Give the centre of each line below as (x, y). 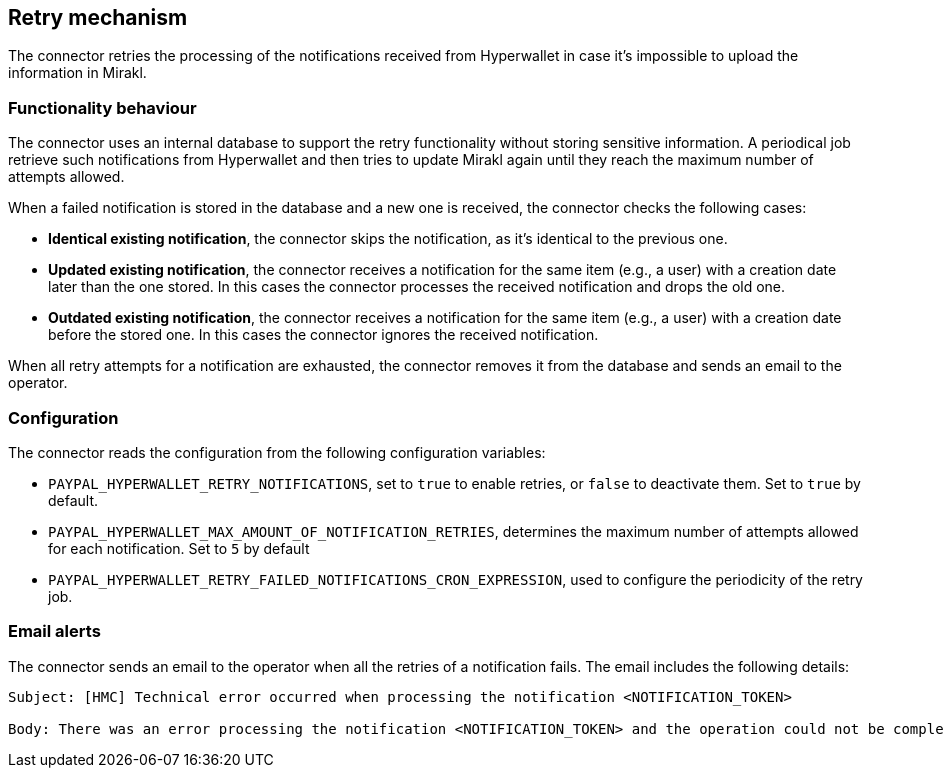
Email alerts (54, 631)
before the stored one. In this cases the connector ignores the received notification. (323, 335)
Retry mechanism (98, 17)
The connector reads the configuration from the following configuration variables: (277, 452)
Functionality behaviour (102, 107)
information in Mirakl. (77, 73)
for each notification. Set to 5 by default (179, 548)
